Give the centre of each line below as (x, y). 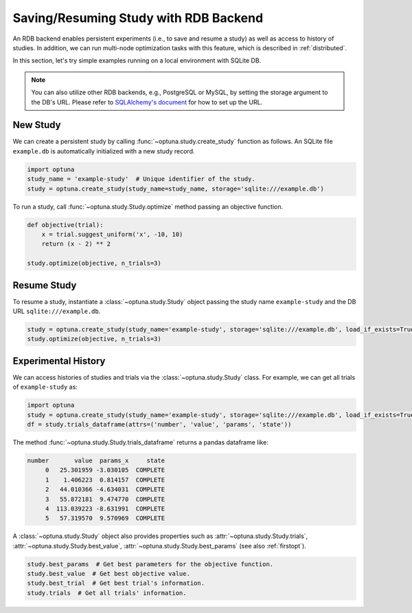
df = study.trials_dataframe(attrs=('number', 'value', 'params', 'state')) (159, 424)
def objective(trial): (65, 225)
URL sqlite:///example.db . (57, 311)
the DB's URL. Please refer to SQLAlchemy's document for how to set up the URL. (147, 102)
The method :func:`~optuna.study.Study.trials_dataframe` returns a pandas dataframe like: (141, 442)
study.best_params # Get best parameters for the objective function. (150, 564)
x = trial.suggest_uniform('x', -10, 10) (112, 234)
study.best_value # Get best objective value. (108, 574)
